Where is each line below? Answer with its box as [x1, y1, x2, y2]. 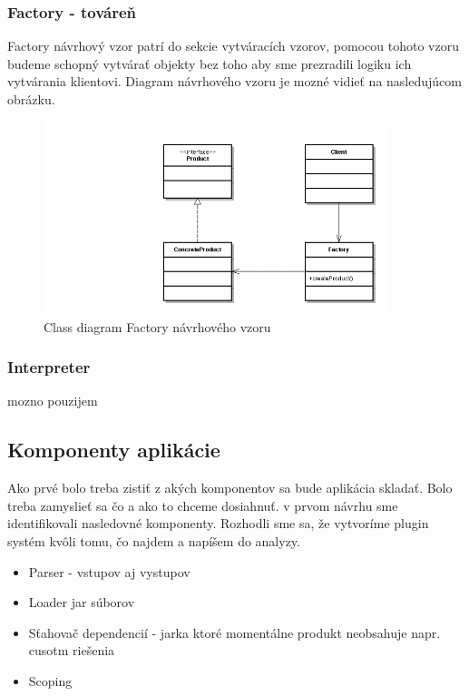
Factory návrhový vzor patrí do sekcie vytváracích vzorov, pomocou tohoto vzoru [7, 36, 459, 55]
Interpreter [7, 356, 91, 378]
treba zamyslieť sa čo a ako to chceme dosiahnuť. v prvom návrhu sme [7, 495, 398, 515]
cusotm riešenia [28, 641, 115, 660]
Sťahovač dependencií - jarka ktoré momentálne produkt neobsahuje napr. [28, 622, 441, 642]
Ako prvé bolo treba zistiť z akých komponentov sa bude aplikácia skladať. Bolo [7, 478, 453, 497]
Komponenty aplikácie [7, 436, 220, 464]
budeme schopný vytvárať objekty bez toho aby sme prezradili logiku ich [7, 54, 412, 73]
